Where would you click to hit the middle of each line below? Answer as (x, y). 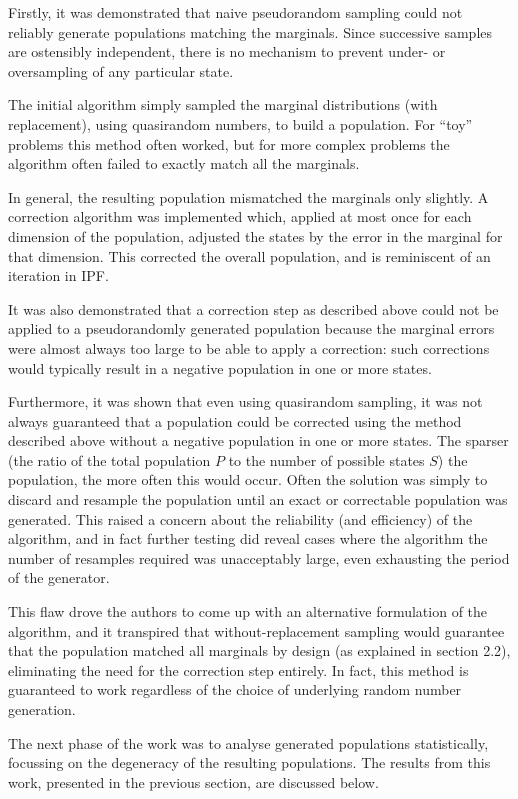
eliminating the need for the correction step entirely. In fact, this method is (238, 669)
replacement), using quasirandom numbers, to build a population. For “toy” (240, 123)
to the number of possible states (326, 459)
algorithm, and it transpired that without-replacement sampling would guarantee (256, 630)
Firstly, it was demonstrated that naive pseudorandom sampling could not (235, 12)
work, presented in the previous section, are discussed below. (193, 781)
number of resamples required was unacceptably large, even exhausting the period (259, 557)
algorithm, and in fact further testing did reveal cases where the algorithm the (248, 538)
